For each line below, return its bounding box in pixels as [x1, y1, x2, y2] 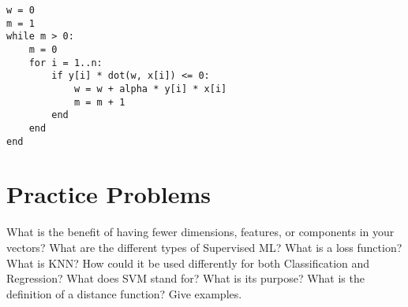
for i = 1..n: [28, 57, 103, 68]
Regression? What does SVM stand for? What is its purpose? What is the [6, 270, 365, 287]
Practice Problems [6, 178, 211, 210]
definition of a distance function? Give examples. [6, 285, 242, 301]
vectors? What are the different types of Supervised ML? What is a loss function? [6, 239, 402, 255]
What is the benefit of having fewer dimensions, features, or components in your [6, 224, 395, 240]
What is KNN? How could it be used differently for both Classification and [6, 254, 370, 271]
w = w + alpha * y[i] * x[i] [73, 83, 227, 94]
